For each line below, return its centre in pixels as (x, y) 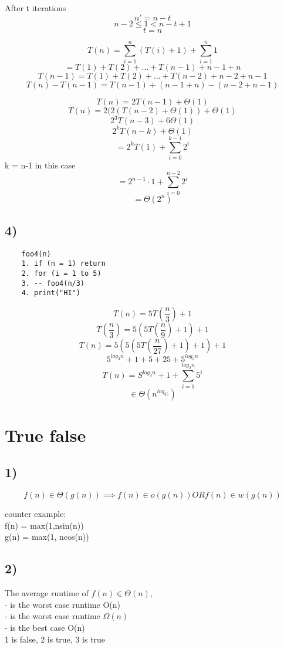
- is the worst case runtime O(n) (63, 604)
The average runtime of (47, 593)
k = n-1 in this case (40, 165)
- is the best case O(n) (45, 627)
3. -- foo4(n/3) (53, 283)
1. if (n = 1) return (63, 264)
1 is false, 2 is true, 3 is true (55, 639)
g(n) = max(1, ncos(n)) (47, 537)
